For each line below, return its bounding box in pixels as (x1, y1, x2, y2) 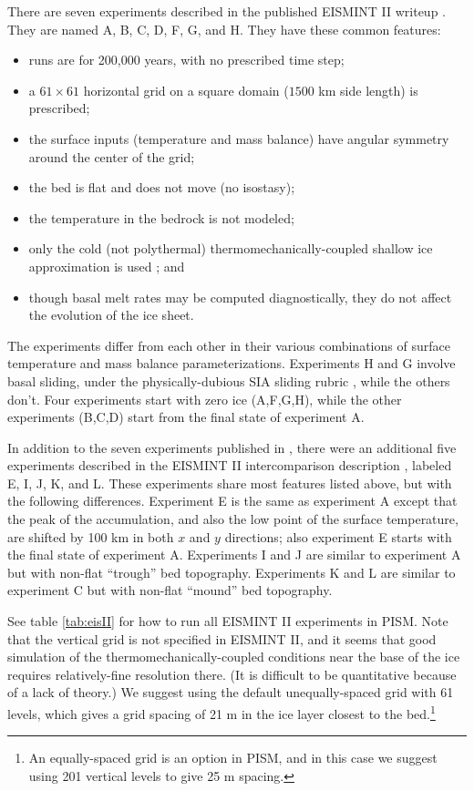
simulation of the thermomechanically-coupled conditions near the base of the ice (7, 647, 460, 666)
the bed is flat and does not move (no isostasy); (28, 178, 295, 197)
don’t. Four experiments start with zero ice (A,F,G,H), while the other (7, 389, 402, 408)
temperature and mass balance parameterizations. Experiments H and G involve (7, 354, 456, 373)
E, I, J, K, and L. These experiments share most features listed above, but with (7, 473, 452, 492)
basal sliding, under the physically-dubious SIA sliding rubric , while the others (7, 371, 450, 390)
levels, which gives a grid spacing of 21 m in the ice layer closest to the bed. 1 (7, 702, 436, 723)
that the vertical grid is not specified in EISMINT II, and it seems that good (7, 629, 437, 648)
